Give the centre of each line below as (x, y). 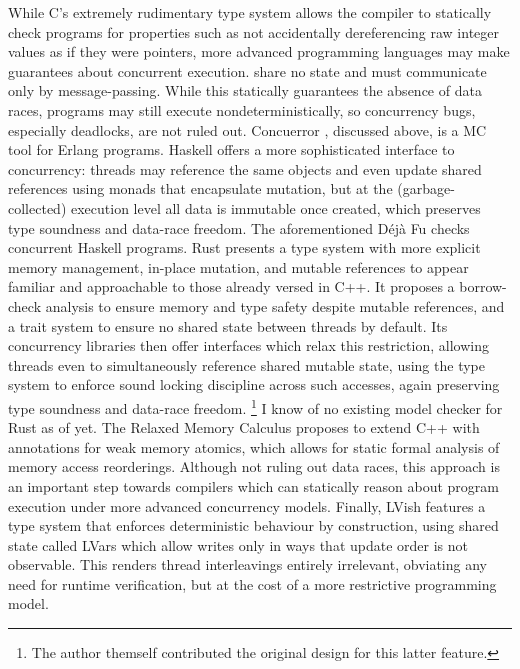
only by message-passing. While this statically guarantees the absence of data (245, 90)
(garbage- (426, 188)
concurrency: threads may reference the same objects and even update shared (245, 168)
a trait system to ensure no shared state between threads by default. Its (228, 325)
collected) (37, 207)
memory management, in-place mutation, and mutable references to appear (238, 266)
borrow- (483, 286)
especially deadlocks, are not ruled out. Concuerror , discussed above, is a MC (247, 129)
